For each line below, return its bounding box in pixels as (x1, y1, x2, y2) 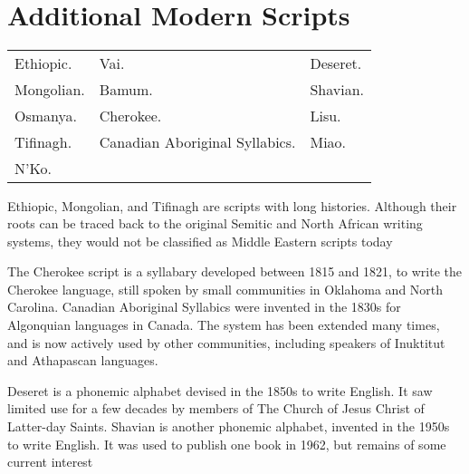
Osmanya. (14, 104, 77, 126)
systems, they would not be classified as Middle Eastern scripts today (7, 231, 393, 250)
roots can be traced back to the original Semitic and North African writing (7, 214, 423, 233)
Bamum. (99, 78, 153, 100)
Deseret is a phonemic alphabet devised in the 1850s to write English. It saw (7, 381, 433, 400)
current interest (7, 452, 93, 471)
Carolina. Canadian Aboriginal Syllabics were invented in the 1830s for (7, 297, 401, 316)
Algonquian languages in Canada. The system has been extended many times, (7, 315, 440, 334)
